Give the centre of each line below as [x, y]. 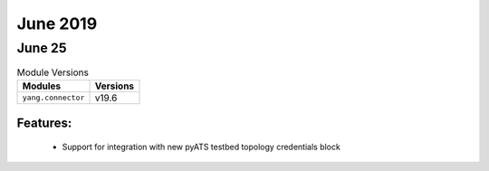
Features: [44, 123]
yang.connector [53, 98]
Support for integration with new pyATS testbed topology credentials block [201, 147]
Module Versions [53, 72]
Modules [42, 86]
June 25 [42, 48]
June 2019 [57, 24]
